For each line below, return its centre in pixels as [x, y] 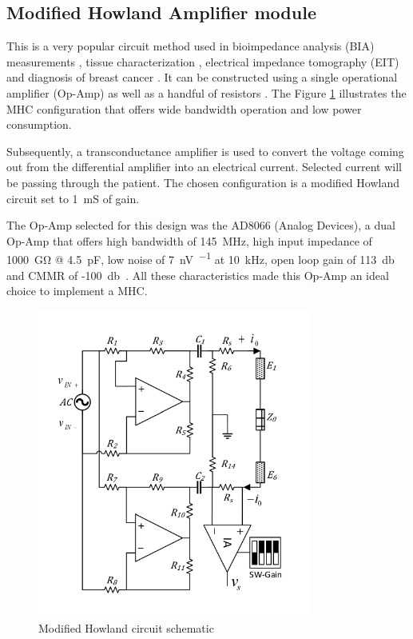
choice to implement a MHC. [77, 291]
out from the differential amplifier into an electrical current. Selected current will [204, 167]
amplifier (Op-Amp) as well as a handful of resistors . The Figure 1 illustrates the [206, 92]
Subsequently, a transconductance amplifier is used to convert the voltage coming [205, 151]
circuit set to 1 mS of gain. [73, 198]
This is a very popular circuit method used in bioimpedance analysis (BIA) [191, 46]
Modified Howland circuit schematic [126, 627]
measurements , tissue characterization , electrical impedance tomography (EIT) [203, 61]
